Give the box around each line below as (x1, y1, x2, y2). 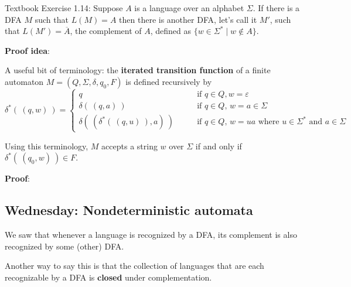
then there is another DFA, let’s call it (119, 13, 257, 25)
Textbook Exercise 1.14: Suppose (5, 2, 123, 13)
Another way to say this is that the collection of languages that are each (5, 259, 264, 272)
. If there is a (253, 2, 300, 13)
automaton (5, 75, 44, 87)
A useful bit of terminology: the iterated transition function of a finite (5, 64, 271, 76)
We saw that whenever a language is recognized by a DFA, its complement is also (5, 228, 297, 240)
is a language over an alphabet (134, 2, 244, 13)
